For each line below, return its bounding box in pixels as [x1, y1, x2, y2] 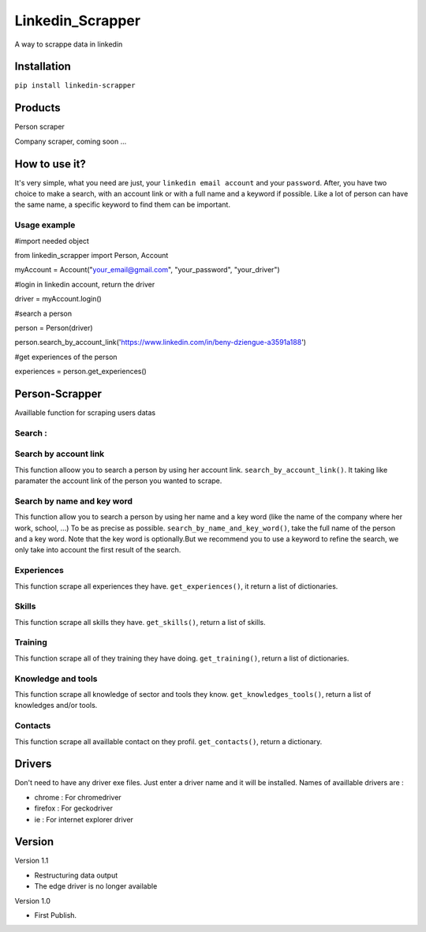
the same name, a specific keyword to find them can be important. [14, 200, 230, 209]
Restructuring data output [34, 870, 118, 880]
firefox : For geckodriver [34, 803, 114, 813]
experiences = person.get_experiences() [14, 367, 148, 376]
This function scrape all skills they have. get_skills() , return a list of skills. [14, 617, 266, 627]
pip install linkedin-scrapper [14, 81, 136, 90]
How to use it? [14, 157, 86, 170]
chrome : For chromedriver [34, 792, 121, 802]
